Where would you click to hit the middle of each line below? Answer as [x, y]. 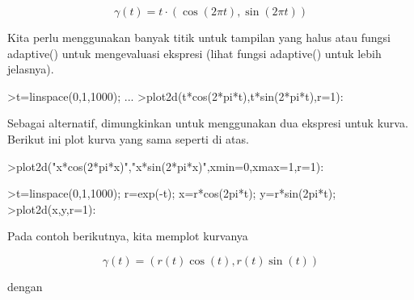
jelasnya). [31, 69]
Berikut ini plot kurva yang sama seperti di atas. [128, 138]
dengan [25, 286]
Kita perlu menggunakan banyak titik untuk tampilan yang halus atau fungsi [199, 37]
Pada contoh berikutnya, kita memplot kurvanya [128, 236]
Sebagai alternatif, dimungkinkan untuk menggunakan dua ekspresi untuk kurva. [208, 123]
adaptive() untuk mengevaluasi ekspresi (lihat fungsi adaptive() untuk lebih [194, 53]
